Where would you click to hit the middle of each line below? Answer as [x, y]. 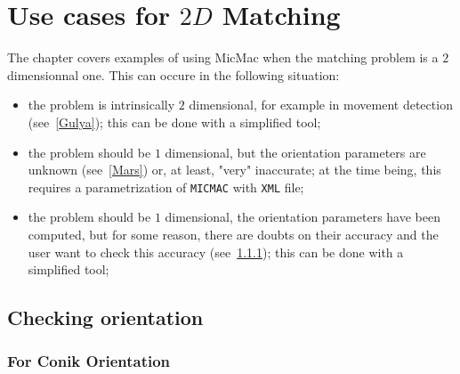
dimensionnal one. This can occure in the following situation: [174, 74]
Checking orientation [105, 317]
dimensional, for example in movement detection [321, 105]
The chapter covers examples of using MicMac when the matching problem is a [223, 57]
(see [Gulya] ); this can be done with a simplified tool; [174, 122]
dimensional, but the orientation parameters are [295, 152]
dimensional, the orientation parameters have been [303, 217]
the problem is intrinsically [101, 105]
